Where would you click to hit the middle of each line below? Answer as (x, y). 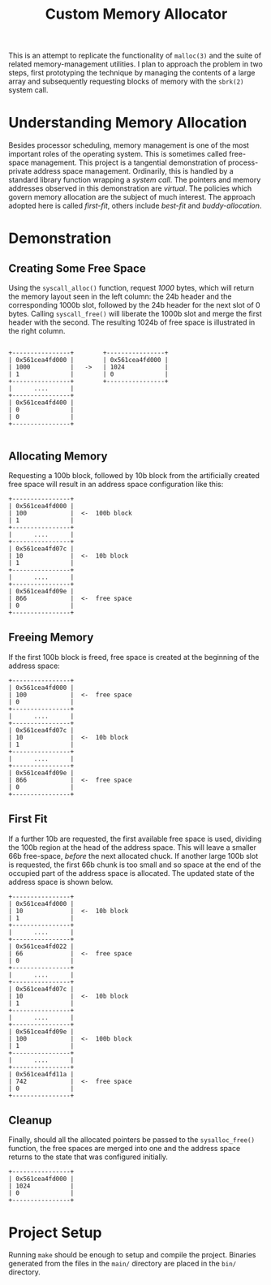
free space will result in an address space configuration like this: (116, 484)
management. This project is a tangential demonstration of (129, 162)
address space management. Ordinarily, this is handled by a (133, 171)
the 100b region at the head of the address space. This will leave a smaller (133, 847)
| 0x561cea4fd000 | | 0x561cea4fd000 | (88, 360)
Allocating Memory (58, 456)
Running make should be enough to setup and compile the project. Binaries (132, 1255)
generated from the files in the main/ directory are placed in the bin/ (123, 1264)
